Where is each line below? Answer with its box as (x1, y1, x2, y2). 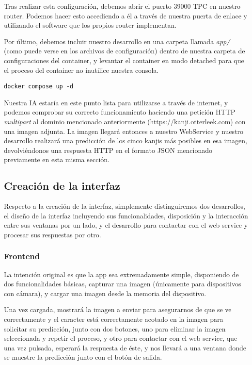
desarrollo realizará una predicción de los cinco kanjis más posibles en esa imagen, (4, 135, 247, 146)
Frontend (4, 250, 40, 262)
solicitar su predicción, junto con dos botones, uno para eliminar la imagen (4, 323, 226, 333)
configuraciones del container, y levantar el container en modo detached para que (4, 55, 244, 65)
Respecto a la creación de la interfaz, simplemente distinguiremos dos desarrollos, (4, 201, 245, 211)
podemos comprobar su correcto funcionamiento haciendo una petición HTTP (4, 107, 236, 117)
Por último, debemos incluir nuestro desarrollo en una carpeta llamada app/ (4, 36, 230, 46)
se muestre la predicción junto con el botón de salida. (4, 352, 162, 362)
